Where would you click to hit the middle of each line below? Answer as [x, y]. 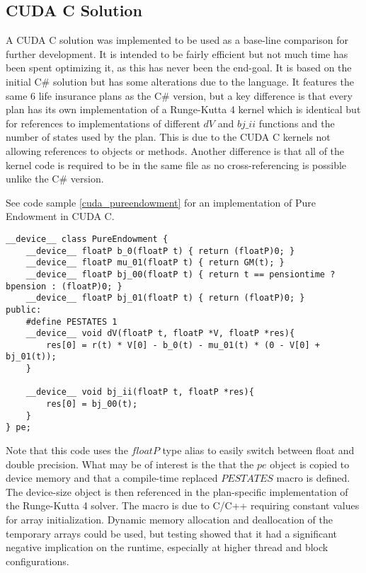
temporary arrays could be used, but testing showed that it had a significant [172, 533]
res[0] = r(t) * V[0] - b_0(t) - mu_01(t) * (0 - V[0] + [183, 345]
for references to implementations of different [103, 123]
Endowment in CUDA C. [60, 216]
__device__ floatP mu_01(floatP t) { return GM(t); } [155, 263]
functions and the [297, 123]
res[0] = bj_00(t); [92, 404]
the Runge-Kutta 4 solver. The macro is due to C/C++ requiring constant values [183, 505]
